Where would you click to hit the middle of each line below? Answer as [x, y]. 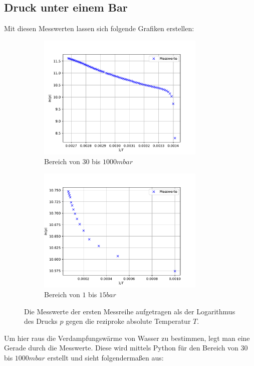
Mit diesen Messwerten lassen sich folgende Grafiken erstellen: [99, 28]
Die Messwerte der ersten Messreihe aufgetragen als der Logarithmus [130, 311]
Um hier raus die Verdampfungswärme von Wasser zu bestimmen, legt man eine [127, 338]
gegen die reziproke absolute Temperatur [128, 321]
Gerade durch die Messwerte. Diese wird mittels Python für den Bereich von [121, 348]
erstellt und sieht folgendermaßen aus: [105, 358]
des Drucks [41, 321]
